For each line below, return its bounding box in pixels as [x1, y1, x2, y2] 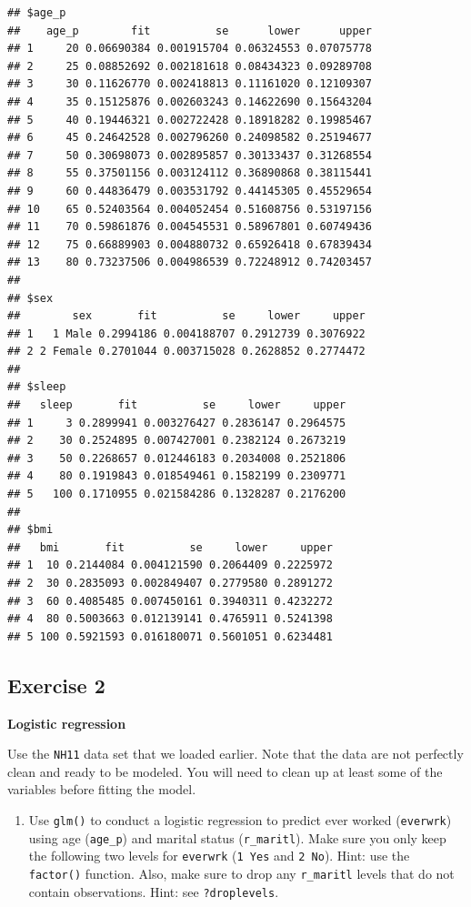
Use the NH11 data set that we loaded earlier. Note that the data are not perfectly [7, 744, 464, 763]
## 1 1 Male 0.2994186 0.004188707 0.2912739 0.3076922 [7, 327, 366, 340]
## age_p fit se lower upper [7, 24, 372, 37]
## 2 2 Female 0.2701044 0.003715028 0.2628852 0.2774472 [7, 345, 366, 358]
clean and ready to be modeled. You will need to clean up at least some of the [7, 761, 443, 781]
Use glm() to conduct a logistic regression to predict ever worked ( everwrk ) [28, 811, 452, 830]
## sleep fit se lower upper [7, 398, 346, 412]
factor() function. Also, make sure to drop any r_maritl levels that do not [28, 863, 455, 882]
